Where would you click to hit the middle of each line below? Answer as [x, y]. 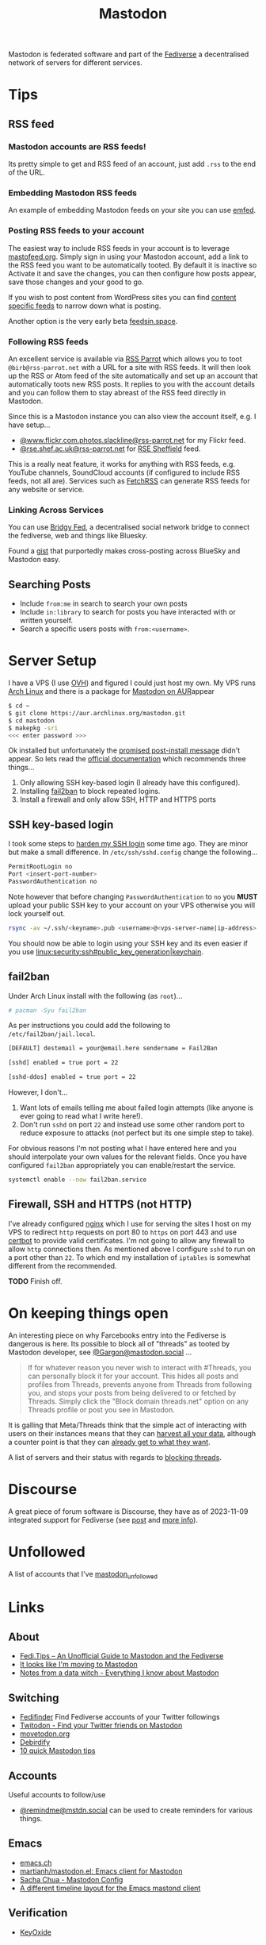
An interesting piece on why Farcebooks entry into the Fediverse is [117, 1335]
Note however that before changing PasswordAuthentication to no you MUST [133, 896]
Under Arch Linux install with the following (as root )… [95, 996]
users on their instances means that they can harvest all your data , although [132, 1433]
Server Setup [53, 661]
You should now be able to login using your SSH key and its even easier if [128, 943]
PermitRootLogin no [40, 867]
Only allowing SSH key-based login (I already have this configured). [130, 783]
